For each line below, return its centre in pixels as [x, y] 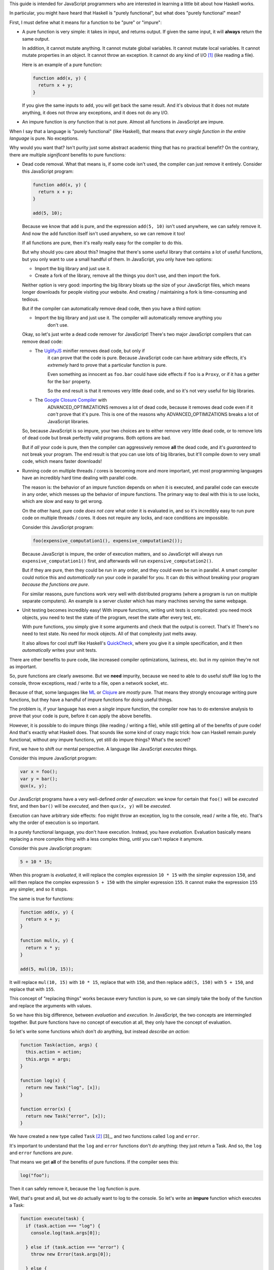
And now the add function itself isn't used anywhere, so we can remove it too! [104, 233]
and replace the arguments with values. [51, 1005]
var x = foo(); [39, 772]
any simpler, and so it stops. [39, 890]
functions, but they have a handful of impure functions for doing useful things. [91, 700]
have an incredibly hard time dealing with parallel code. [80, 478]
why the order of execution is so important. [55, 822]
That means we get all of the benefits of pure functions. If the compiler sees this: [94, 1162]
